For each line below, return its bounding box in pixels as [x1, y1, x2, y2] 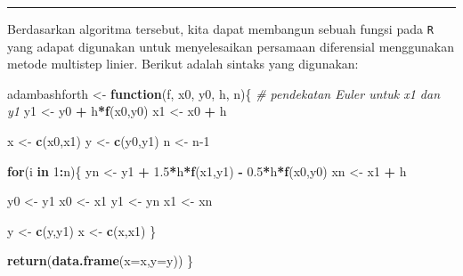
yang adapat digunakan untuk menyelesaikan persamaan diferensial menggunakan [7, 37, 455, 55]
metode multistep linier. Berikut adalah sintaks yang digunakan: [7, 54, 359, 73]
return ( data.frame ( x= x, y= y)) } [7, 251, 194, 270]
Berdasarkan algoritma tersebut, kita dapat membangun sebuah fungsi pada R [7, 20, 434, 37]
